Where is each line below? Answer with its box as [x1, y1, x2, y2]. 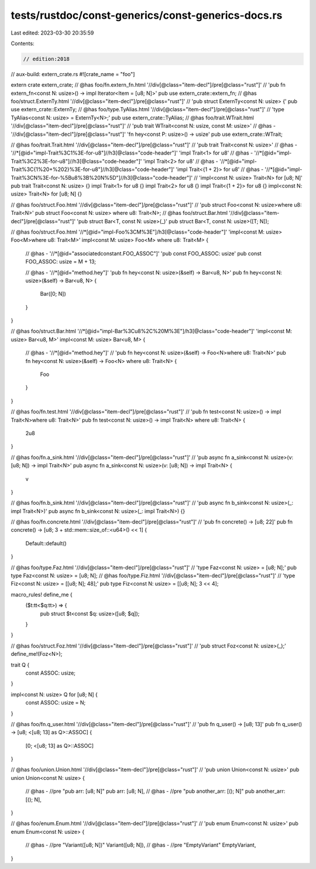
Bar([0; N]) [40, 290, 67, 297]
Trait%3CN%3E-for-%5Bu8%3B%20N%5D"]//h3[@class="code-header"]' [11, 174, 193, 181]
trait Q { [11, 661, 30, 668]
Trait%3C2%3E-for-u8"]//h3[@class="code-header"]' [11, 158, 142, 165]
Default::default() [25, 539, 67, 547]
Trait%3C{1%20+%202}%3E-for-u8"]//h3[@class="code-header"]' [11, 166, 175, 173]
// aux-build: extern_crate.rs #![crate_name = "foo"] [11, 70, 135, 77]
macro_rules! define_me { [11, 591, 73, 598]
